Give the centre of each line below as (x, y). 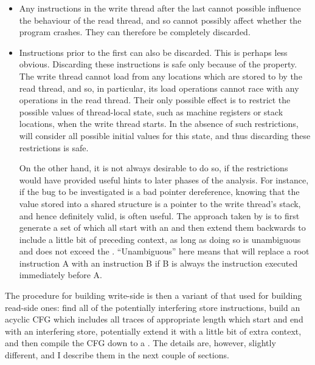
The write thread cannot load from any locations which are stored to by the (161, 76)
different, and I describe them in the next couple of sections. (117, 355)
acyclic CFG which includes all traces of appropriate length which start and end (154, 319)
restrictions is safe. (54, 147)
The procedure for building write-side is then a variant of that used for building (154, 295)
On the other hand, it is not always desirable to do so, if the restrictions (154, 168)
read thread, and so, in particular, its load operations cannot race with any (159, 88)
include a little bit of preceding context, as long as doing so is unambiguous (160, 239)
